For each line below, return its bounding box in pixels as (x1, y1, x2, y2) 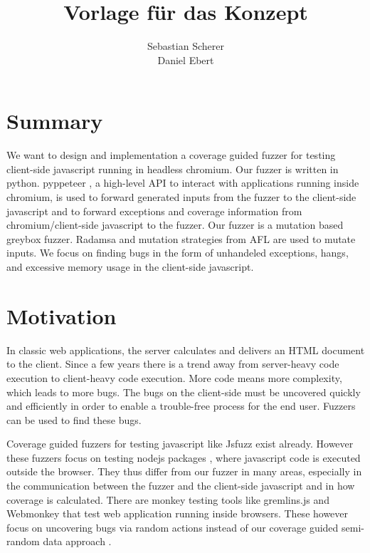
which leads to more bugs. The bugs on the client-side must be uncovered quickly (6, 384, 361, 399)
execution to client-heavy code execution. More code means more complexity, (6, 370, 342, 385)
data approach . (43, 534, 112, 549)
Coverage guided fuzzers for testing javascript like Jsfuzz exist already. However (6, 436, 354, 451)
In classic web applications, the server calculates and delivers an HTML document (6, 342, 365, 357)
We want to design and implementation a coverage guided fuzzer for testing (6, 148, 336, 162)
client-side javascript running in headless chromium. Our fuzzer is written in (6, 161, 339, 176)
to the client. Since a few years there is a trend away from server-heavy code (6, 356, 339, 371)
